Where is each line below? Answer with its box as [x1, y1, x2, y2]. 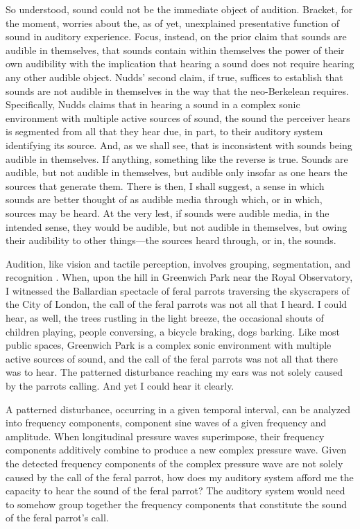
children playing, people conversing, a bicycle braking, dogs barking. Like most [6, 324, 341, 338]
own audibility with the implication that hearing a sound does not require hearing [6, 56, 354, 71]
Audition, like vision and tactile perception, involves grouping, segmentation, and [6, 256, 351, 270]
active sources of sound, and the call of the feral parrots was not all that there [6, 351, 338, 365]
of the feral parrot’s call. [6, 510, 109, 525]
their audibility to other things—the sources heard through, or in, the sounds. [6, 233, 336, 248]
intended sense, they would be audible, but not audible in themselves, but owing [6, 219, 348, 234]
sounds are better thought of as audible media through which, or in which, [6, 192, 323, 207]
